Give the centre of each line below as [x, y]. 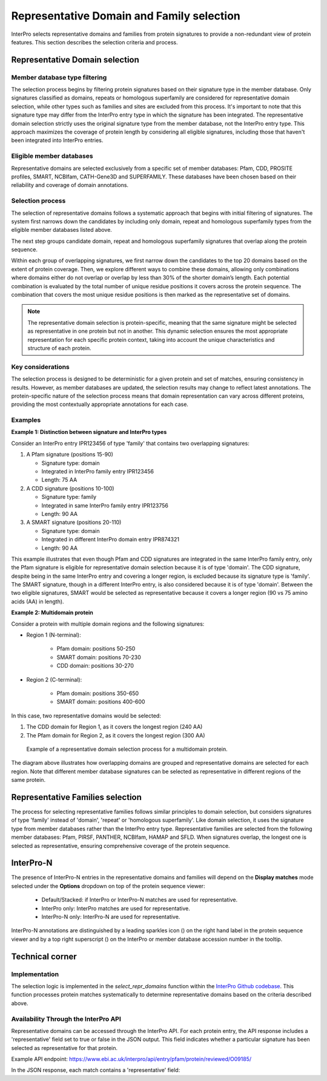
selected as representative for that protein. [64, 1048]
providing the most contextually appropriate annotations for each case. [100, 404]
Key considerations [40, 367]
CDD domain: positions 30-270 [95, 666]
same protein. [28, 780]
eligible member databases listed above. [61, 230]
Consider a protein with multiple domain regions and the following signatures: [108, 624]
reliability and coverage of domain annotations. [70, 185]
